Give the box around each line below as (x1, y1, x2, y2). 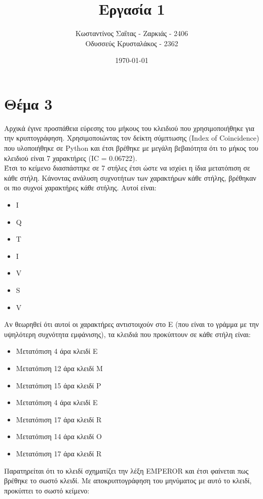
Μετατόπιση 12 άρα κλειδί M (16, 362, 103, 373)
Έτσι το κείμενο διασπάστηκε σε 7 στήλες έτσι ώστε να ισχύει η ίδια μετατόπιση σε (4, 162, 250, 173)
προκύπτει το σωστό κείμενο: (4, 485, 90, 495)
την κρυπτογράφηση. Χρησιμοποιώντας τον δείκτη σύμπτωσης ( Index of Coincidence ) (4, 132, 259, 143)
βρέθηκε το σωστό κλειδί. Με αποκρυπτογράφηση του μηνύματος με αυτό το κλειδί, (4, 475, 252, 486)
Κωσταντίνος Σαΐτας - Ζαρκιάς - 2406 (75, 28, 189, 39)
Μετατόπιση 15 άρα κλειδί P (16, 380, 101, 390)
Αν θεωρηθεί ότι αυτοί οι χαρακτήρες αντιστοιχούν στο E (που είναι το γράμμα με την (4, 319, 259, 329)
